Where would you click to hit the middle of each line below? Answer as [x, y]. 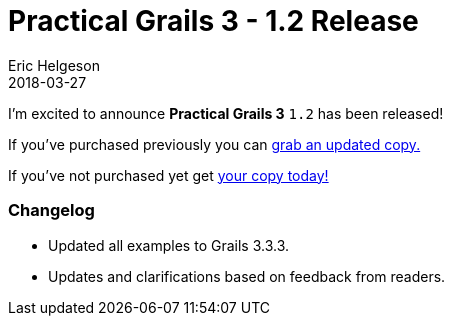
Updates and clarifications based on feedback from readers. [247, 276]
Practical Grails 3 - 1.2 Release [213, 21]
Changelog [51, 210]
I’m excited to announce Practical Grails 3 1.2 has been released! [226, 113]
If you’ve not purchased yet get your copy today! [168, 175]
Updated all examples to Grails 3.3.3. [168, 245]
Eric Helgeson [54, 65]
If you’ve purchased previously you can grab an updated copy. [214, 144]
